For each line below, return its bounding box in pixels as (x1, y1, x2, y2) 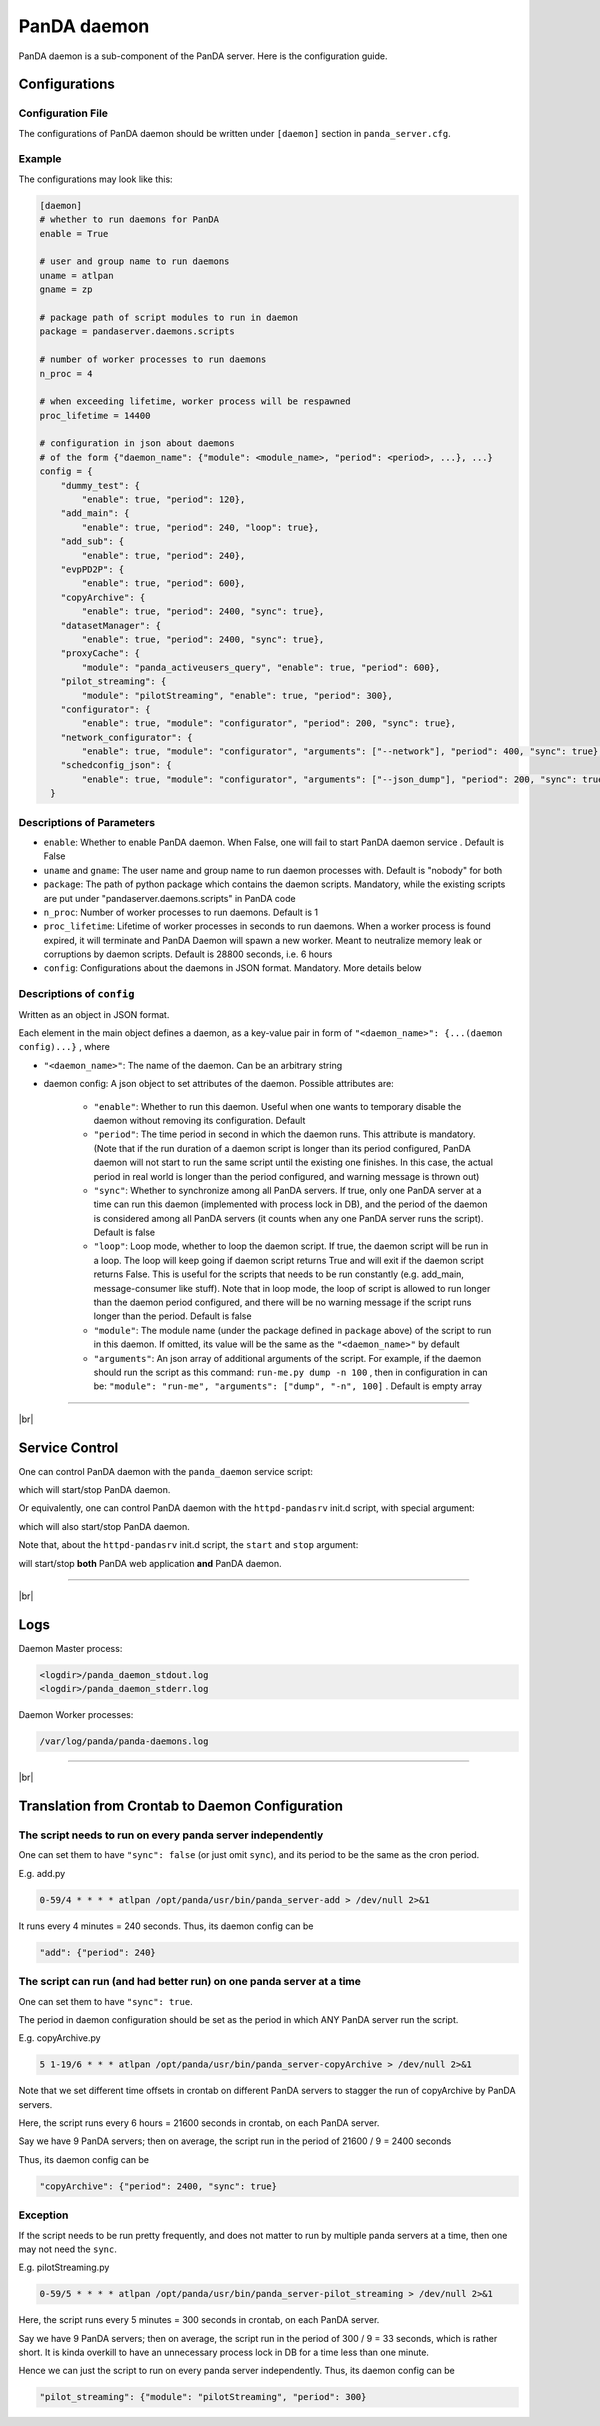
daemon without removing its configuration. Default (93, 1114, 306, 1126)
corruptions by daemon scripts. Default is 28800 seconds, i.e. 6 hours (43, 948, 333, 960)
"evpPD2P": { (60, 563, 125, 575)
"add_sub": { (60, 536, 125, 547)
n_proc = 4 (39, 368, 93, 379)
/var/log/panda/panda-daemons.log (39, 1736, 209, 1747)
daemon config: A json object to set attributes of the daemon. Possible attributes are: (43, 1078, 394, 1090)
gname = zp (39, 284, 93, 295)
